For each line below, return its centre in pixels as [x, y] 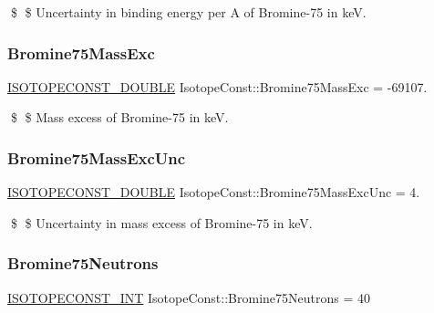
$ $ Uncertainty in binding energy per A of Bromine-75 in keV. [188, 12]
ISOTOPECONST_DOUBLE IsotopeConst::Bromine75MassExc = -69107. [217, 86]
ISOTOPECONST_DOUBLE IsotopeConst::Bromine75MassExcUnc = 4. [214, 192]
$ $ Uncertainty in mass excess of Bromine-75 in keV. [161, 222]
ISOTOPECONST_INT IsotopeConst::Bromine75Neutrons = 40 [189, 297]
